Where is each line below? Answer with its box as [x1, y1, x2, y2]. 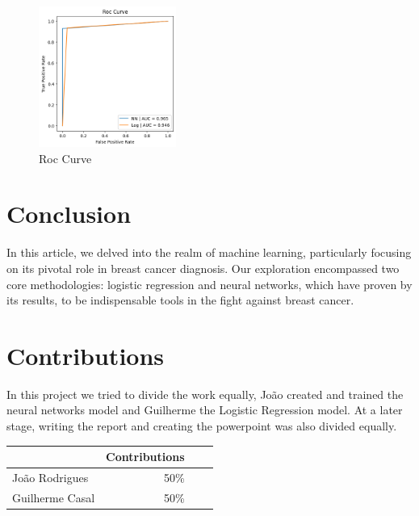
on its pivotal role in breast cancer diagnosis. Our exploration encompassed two [6, 259, 400, 276]
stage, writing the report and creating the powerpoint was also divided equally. [6, 417, 397, 434]
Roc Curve [39, 149, 92, 166]
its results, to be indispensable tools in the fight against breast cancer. [6, 292, 354, 308]
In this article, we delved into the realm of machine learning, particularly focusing [6, 244, 412, 261]
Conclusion [6, 197, 132, 230]
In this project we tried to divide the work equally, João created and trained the [6, 385, 404, 402]
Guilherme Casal [12, 489, 95, 506]
